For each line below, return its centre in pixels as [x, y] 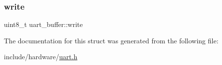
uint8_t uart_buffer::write [43, 24]
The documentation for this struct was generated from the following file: [111, 40]
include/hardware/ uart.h [41, 57]
